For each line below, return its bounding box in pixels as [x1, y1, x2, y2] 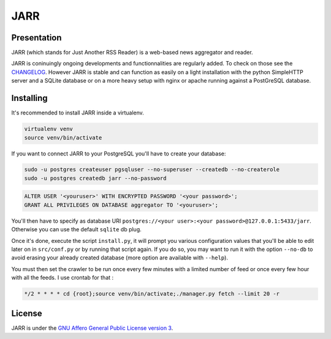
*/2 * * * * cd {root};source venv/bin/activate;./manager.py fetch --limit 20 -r [24, 291, 280, 297]
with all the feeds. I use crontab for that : [11, 274, 114, 281]
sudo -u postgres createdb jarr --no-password [24, 174, 167, 182]
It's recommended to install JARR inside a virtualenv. [11, 109, 144, 116]
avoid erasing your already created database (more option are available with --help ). [11, 254, 228, 261]
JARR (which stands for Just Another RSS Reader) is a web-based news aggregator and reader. [11, 49, 254, 56]
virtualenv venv [24, 125, 74, 133]
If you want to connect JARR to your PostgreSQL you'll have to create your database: [11, 150, 226, 157]
